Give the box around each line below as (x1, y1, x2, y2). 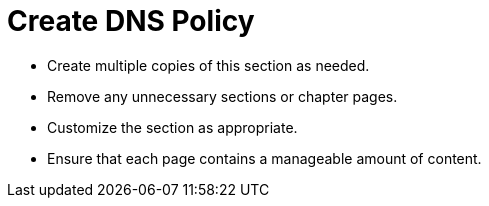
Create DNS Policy (7, 4, 255, 38)
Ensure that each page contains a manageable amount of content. (47, 149, 482, 167)
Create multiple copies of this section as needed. (47, 56, 370, 74)
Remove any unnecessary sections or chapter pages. (47, 87, 398, 105)
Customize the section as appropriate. (47, 118, 298, 136)
